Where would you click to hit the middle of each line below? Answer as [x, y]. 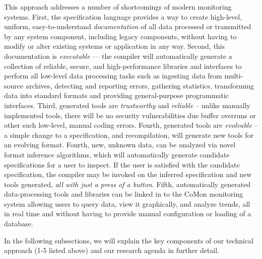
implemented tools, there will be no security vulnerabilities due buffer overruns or [130, 115]
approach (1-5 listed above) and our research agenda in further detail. [112, 250]
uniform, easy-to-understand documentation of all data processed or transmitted [128, 26]
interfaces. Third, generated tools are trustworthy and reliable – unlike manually [127, 105]
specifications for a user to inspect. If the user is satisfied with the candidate [122, 164]
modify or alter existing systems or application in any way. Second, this [115, 46]
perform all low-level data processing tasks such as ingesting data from [113, 76]
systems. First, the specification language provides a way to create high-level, [123, 16]
